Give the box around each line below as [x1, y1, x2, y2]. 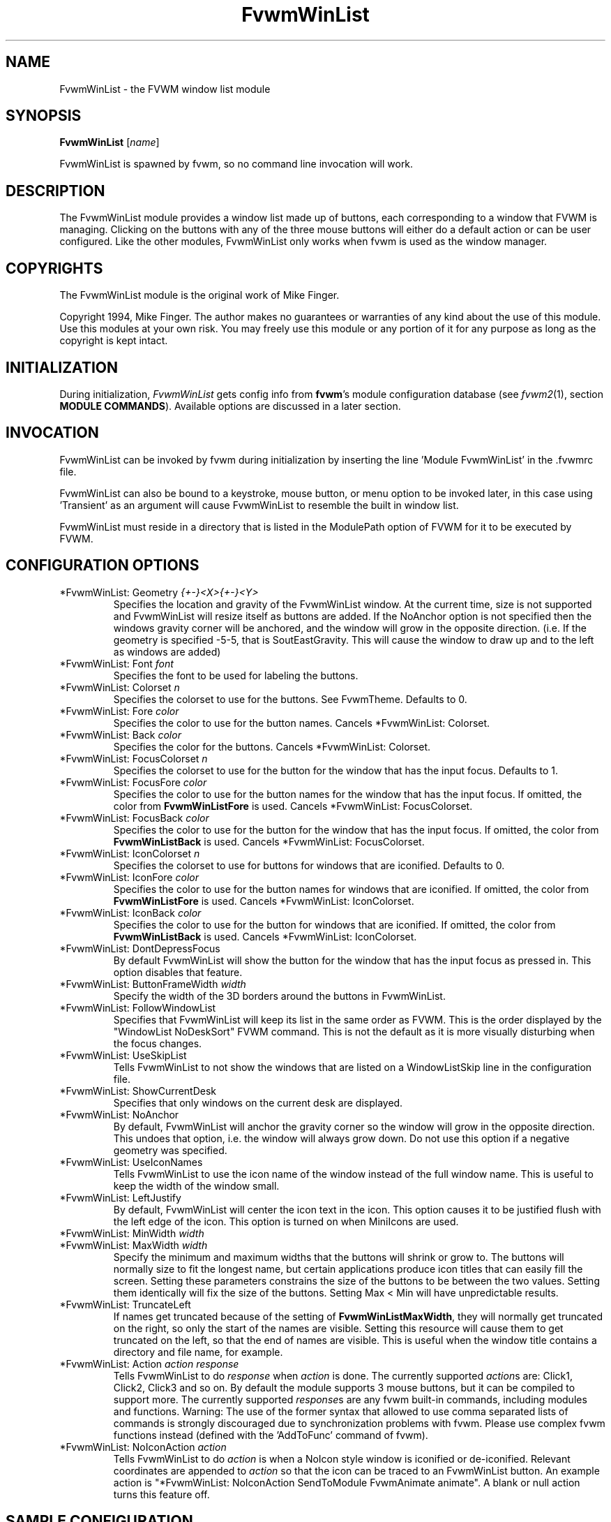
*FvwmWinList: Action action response [59, 1357, 239, 1370]
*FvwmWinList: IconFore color [59, 871, 199, 883]
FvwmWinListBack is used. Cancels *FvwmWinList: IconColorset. [113, 930, 417, 943]
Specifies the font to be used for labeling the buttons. [113, 669, 359, 681]
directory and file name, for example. [113, 1345, 283, 1358]
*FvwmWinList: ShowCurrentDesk [59, 1084, 217, 1097]
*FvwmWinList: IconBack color [59, 906, 202, 919]
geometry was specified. [113, 1144, 227, 1156]
